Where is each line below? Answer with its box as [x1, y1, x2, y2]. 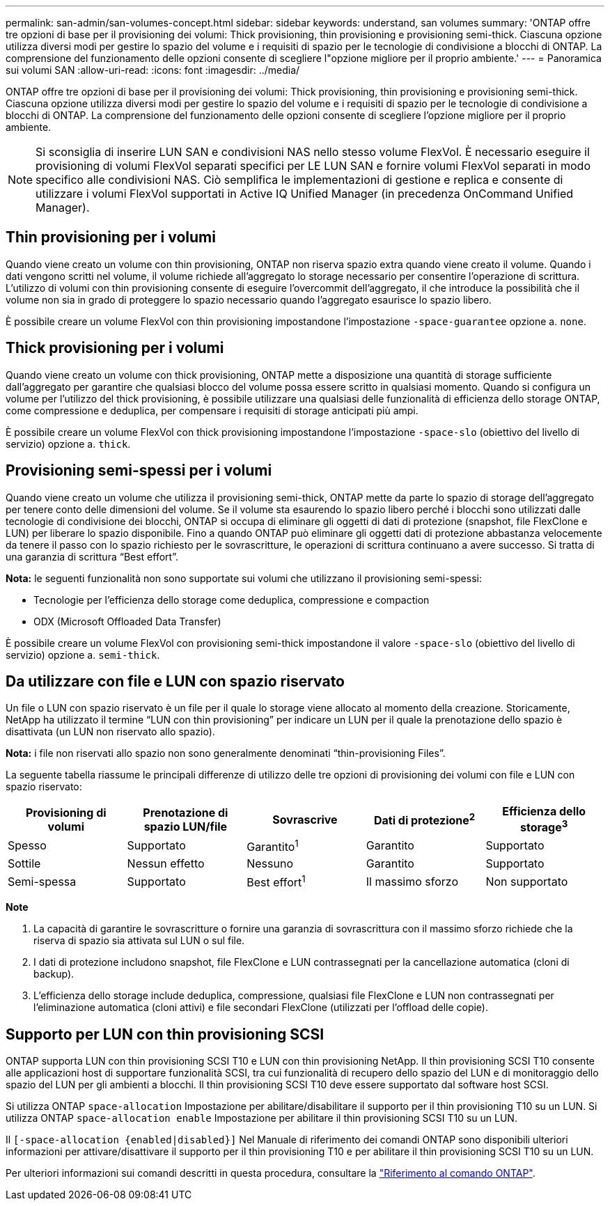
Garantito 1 [247, 837, 299, 854]
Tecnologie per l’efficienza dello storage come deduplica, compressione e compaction [33, 593, 430, 606]
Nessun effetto [127, 856, 205, 871]
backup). [33, 968, 75, 980]
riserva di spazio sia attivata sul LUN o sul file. [33, 934, 245, 947]
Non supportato [485, 874, 568, 888]
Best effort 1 [247, 873, 306, 890]
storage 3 [520, 818, 568, 835]
